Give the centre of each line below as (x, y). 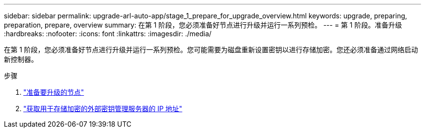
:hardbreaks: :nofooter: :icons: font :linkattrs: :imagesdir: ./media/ (108, 34)
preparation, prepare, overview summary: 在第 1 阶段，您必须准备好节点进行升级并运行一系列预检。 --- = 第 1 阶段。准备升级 (203, 25)
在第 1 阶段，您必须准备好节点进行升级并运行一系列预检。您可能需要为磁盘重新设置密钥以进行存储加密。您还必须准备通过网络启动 (211, 50)
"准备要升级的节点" (54, 92)
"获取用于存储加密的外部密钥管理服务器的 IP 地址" (103, 109)
